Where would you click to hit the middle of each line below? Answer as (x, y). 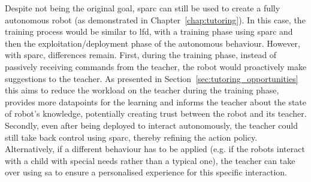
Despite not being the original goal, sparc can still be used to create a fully (143, 8)
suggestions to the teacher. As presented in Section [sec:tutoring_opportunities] (152, 78)
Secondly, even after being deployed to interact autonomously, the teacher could (152, 125)
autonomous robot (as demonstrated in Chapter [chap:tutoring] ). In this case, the (155, 19)
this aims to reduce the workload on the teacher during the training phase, (142, 90)
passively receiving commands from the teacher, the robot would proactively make (156, 66)
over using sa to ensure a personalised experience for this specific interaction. (146, 172)
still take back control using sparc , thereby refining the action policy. (131, 137)
